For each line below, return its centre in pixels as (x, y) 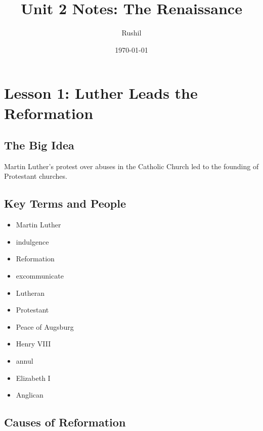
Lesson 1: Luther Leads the (101, 93)
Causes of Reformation (65, 422)
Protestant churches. (36, 176)
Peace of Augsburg (45, 326)
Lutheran (30, 292)
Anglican (30, 395)
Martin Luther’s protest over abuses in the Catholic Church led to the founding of (131, 166)
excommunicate (40, 276)
